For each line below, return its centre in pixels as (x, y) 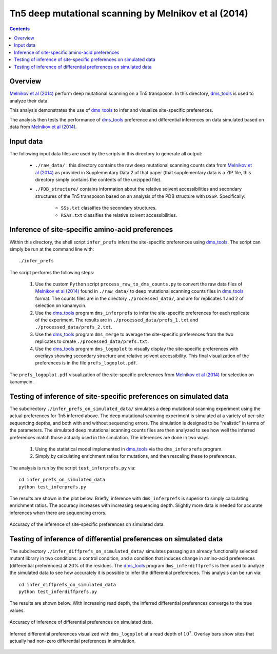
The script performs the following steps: (52, 272)
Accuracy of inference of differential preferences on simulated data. (81, 622)
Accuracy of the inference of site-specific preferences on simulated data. (87, 524)
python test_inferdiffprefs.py (58, 592)
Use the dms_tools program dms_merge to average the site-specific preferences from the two (134, 334)
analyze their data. (29, 100)
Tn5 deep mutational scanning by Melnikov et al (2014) (129, 13)
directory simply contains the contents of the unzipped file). (98, 180)
